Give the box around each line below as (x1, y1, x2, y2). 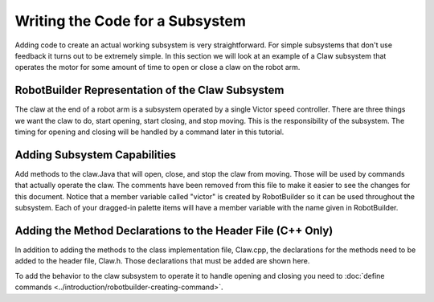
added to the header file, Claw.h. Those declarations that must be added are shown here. (14, 256, 310, 266)
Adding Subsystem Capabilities (14, 148, 177, 161)
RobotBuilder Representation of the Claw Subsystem (14, 84, 285, 97)
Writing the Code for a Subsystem (14, 12, 247, 30)
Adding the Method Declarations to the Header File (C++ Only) (14, 223, 334, 237)
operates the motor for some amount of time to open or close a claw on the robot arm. (14, 63, 301, 72)
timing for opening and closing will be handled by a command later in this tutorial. (14, 127, 285, 137)
